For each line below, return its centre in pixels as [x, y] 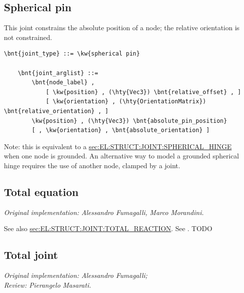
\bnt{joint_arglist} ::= [58, 73]
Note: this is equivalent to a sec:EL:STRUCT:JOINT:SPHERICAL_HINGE [118, 146]
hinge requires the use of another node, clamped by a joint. [92, 165]
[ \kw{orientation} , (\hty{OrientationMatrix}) [126, 102]
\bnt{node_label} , [63, 83]
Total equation [41, 191]
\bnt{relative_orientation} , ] [56, 111]
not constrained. [28, 37]
